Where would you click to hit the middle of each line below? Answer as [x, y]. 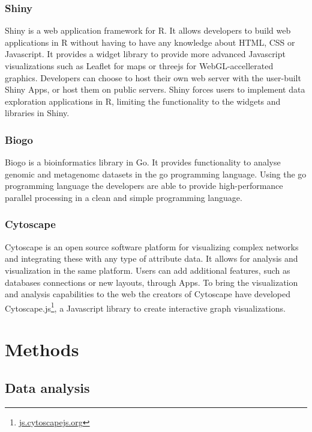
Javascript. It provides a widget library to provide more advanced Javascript [145, 54]
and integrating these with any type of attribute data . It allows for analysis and [151, 258]
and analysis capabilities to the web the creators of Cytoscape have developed [148, 294]
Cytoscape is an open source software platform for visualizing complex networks [152, 246]
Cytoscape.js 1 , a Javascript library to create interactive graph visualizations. [145, 307]
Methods [42, 349]
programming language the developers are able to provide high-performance [144, 186]
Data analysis [47, 387]
